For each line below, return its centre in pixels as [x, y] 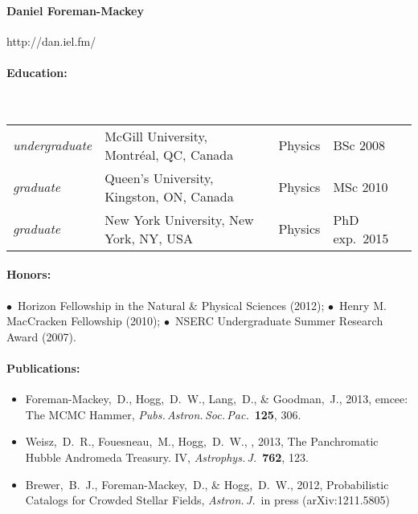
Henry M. [363, 305]
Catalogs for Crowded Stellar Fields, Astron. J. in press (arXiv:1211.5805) [208, 500]
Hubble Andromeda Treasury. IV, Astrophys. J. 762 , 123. [167, 457]
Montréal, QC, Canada [169, 154]
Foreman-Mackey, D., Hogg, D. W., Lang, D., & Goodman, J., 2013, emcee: [217, 399]
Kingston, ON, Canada [169, 196]
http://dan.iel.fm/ [51, 41]
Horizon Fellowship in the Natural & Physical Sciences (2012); [171, 305]
